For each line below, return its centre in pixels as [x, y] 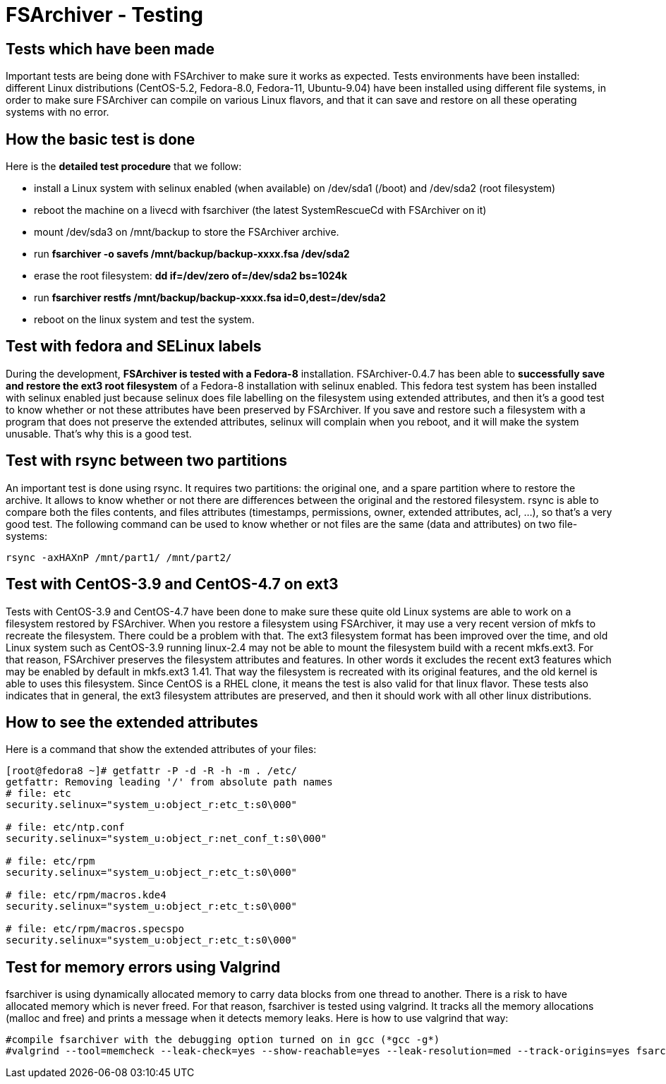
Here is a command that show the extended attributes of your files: [161, 749]
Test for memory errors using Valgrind [143, 967]
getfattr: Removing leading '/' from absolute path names [169, 782]
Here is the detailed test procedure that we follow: [124, 167]
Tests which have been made [110, 49]
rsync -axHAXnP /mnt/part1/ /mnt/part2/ [119, 557]
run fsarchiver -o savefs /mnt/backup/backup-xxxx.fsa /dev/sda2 [192, 254]
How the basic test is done [101, 139]
